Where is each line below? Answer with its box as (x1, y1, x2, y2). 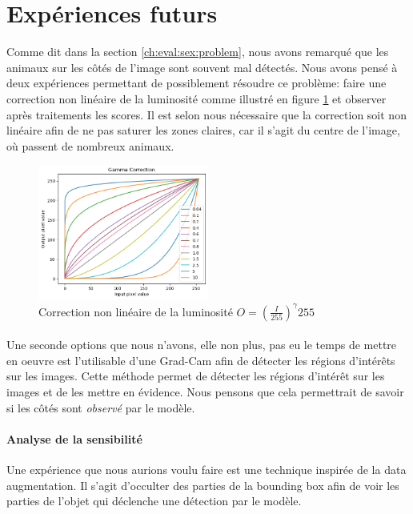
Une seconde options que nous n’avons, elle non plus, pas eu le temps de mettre (6, 336, 397, 353)
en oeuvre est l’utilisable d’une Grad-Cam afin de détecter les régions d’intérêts (6, 351, 395, 368)
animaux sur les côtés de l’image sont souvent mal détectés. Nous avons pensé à (6, 58, 398, 75)
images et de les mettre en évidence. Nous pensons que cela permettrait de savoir (6, 383, 404, 400)
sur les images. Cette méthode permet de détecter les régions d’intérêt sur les (6, 367, 385, 384)
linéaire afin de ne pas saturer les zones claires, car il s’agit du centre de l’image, (6, 122, 400, 139)
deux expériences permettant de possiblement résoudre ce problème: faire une (6, 74, 387, 91)
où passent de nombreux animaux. (6, 137, 174, 154)
